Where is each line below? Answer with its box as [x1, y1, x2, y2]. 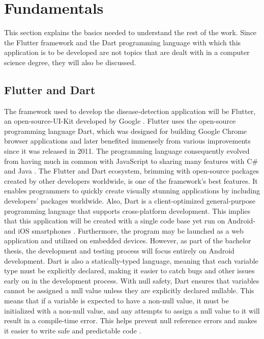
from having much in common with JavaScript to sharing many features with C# [4, 155, 258, 166]
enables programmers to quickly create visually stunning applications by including [4, 185, 260, 196]
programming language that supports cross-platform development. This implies [4, 205, 251, 216]
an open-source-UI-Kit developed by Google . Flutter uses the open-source [4, 116, 236, 126]
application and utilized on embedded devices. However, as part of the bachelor [4, 235, 251, 246]
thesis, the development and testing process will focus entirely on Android [4, 245, 234, 256]
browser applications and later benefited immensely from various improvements [4, 135, 251, 146]
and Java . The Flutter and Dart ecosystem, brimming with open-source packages [4, 165, 259, 176]
